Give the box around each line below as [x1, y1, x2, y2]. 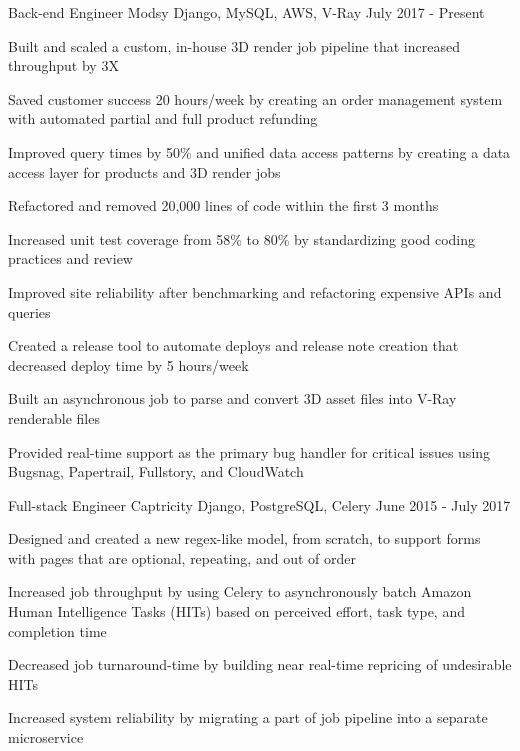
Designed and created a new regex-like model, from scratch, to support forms [8, 528, 481, 549]
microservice [8, 727, 84, 748]
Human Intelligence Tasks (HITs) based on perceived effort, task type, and [8, 601, 465, 622]
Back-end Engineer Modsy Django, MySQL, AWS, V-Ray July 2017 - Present [8, 2, 485, 22]
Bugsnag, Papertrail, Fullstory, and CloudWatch [8, 461, 304, 482]
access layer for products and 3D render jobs [8, 161, 281, 182]
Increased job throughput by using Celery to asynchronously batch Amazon [8, 581, 472, 602]
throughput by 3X [8, 55, 119, 76]
